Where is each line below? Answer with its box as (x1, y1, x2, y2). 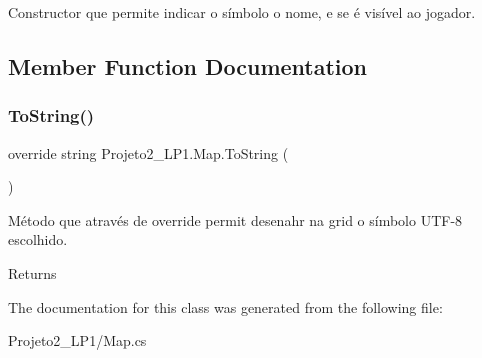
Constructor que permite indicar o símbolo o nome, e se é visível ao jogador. (8, 2, 476, 22)
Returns (8, 262, 57, 283)
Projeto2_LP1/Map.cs (8, 330, 147, 351)
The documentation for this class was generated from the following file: (8, 296, 443, 317)
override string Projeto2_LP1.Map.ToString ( (8, 142, 289, 163)
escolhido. (8, 229, 68, 250)
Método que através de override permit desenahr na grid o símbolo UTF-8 (8, 209, 463, 230)
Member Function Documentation (8, 50, 368, 81)
